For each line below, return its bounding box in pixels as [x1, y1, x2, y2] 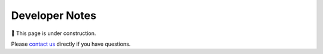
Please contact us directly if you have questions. [11, 40, 131, 47]
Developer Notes [11, 9, 97, 22]
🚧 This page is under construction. [11, 30, 96, 37]
